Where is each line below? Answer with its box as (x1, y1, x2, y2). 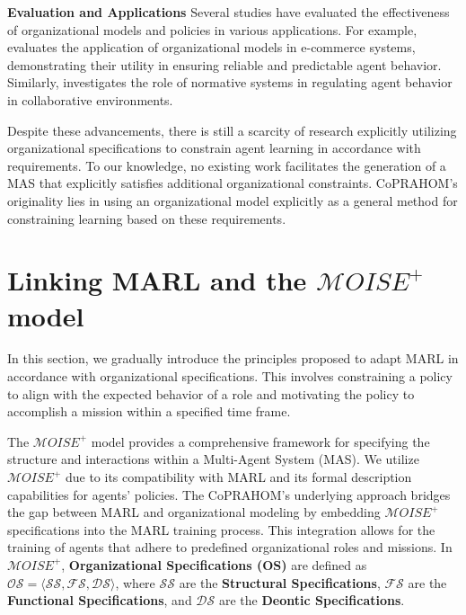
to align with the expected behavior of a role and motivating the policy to (7, 384, 415, 403)
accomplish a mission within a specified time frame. (7, 402, 291, 421)
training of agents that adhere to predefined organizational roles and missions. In (7, 538, 453, 557)
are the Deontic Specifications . (218, 591, 405, 610)
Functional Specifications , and (7, 591, 192, 610)
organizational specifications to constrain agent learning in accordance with (7, 138, 421, 157)
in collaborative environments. (7, 90, 173, 109)
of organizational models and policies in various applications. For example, (7, 20, 418, 39)
